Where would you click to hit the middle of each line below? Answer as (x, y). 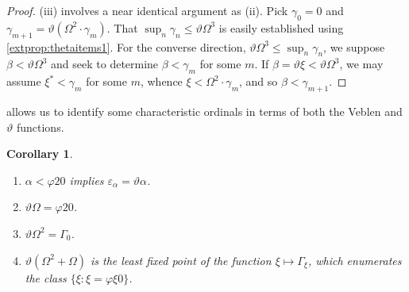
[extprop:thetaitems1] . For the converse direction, (126, 46)
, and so (259, 81)
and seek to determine (105, 64)
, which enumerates (355, 260)
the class (46, 277)
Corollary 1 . (40, 154)
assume (24, 81)
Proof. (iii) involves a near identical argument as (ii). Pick (147, 10)
